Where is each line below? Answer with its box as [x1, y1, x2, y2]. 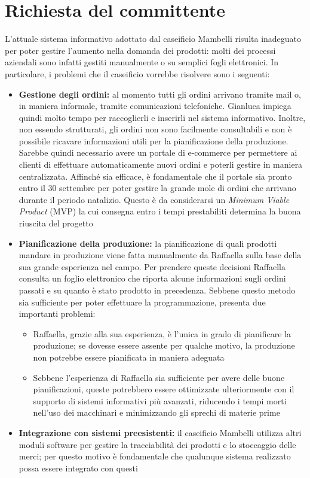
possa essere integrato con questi [19, 461, 138, 474]
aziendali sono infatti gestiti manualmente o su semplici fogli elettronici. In [5, 56, 279, 68]
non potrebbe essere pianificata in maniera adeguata [33, 350, 225, 363]
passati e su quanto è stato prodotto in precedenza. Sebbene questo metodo [19, 284, 296, 296]
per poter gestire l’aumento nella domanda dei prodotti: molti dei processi [5, 44, 276, 56]
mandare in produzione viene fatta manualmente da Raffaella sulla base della [19, 249, 302, 261]
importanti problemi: [19, 307, 96, 320]
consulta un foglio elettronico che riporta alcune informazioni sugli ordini [19, 272, 286, 285]
